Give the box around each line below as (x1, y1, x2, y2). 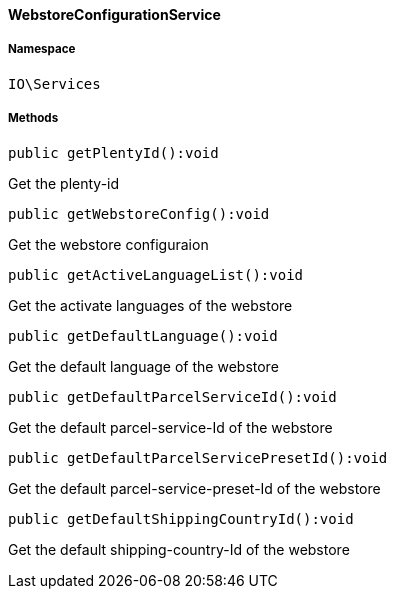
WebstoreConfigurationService (8, 6, 221, 23)
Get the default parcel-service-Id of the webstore (8, 418, 333, 436)
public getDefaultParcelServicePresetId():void (8, 449, 388, 466)
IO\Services (8, 75, 101, 92)
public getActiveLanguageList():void (8, 266, 304, 283)
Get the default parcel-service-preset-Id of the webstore (8, 479, 381, 497)
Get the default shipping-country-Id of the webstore (8, 540, 350, 558)
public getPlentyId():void (8, 144, 219, 161)
